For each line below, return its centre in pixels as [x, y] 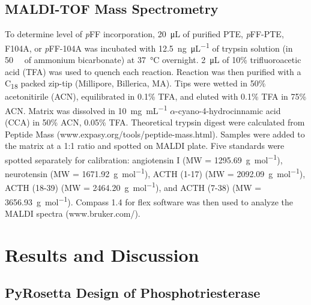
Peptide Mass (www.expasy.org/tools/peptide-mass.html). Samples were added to [155, 134]
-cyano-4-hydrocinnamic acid [228, 110]
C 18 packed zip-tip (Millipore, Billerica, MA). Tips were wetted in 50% [135, 84]
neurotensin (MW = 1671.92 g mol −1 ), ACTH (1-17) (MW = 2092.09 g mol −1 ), [155, 173]
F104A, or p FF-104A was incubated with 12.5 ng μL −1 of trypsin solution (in [149, 47]
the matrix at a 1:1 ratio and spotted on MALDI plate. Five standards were [145, 146]
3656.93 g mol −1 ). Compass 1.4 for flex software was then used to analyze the [149, 201]
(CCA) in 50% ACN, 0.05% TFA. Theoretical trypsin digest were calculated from [155, 122]
